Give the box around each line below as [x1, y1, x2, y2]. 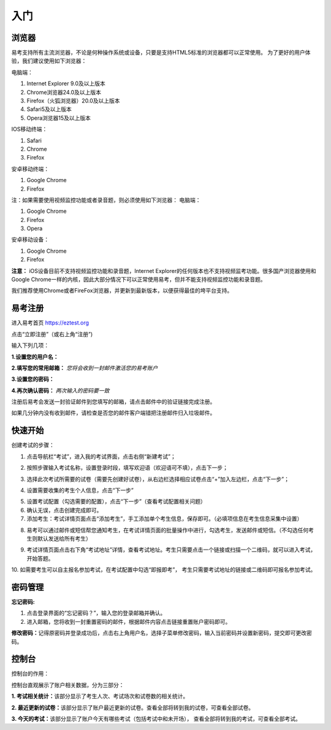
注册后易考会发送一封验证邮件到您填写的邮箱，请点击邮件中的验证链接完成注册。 [11, 398, 216, 405]
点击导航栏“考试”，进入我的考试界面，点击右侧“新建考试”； [26, 453, 176, 460]
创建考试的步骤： [11, 442, 55, 449]
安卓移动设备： [11, 236, 49, 244]
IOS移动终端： [11, 126, 48, 133]
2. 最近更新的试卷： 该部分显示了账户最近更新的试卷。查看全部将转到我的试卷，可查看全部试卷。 [11, 704, 254, 711]
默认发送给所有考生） [37, 534, 91, 542]
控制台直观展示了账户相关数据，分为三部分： [11, 681, 124, 688]
